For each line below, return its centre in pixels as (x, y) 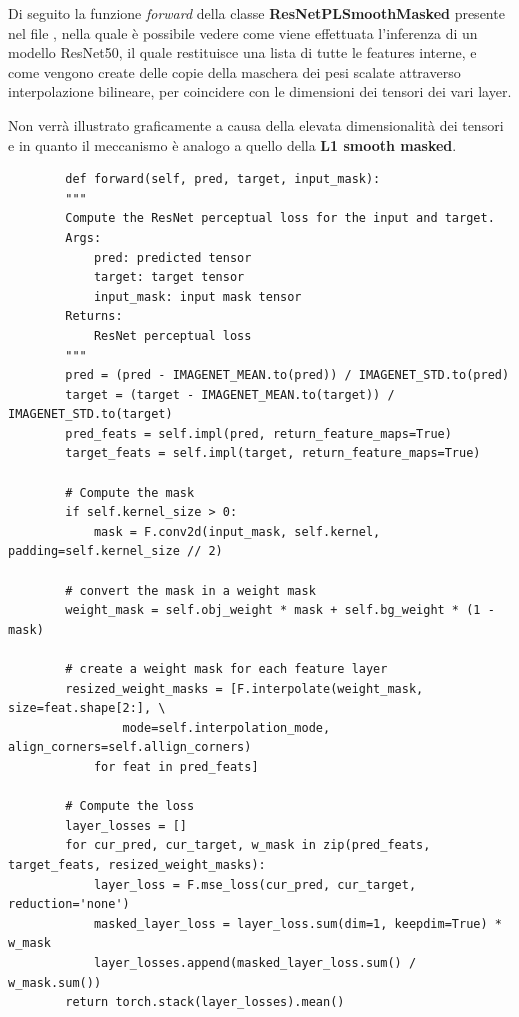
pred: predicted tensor (172, 257)
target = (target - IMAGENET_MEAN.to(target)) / (230, 394)
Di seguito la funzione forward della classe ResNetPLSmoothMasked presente (256, 13)
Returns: (94, 316)
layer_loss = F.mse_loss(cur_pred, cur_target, (255, 884)
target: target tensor (169, 277)
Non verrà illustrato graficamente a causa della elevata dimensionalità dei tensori (256, 124)
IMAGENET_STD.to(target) (90, 414)
